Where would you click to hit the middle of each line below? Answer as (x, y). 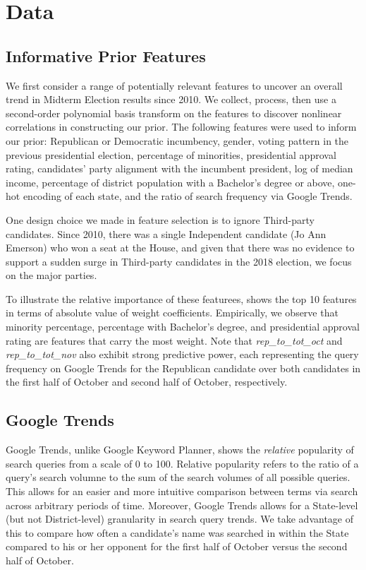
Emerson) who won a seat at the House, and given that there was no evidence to (180, 248)
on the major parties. (51, 275)
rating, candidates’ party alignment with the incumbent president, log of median (179, 168)
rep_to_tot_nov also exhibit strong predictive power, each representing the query (182, 354)
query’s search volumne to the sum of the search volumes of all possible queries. (178, 477)
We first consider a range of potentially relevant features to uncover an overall (174, 85)
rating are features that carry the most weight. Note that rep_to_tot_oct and (174, 340)
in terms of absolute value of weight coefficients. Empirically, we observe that (172, 313)
